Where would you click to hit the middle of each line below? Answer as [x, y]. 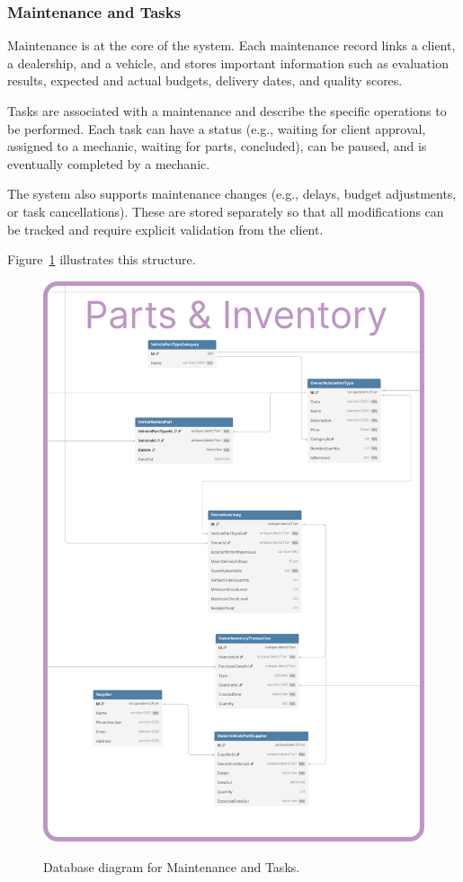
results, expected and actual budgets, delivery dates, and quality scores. [205, 80]
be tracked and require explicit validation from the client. [165, 229]
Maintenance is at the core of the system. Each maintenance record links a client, [231, 45]
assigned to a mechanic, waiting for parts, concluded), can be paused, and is [217, 146]
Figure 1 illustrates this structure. [102, 259]
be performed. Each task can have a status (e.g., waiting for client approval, [217, 128]
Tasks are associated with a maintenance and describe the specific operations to [227, 111]
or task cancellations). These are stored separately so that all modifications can [226, 211]
